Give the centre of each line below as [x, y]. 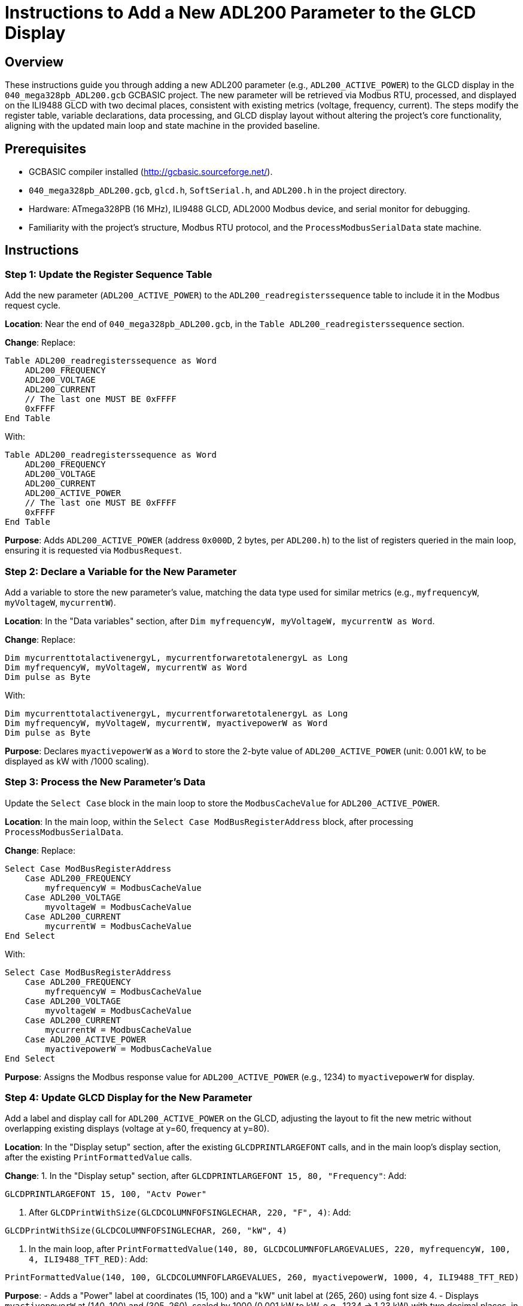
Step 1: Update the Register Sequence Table [109, 274]
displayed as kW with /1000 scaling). [77, 761]
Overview [34, 62]
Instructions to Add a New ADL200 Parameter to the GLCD [241, 13]
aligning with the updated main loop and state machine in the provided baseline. [162, 126]
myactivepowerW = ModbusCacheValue [128, 1049]
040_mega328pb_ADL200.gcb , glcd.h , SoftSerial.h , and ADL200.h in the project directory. [218, 191]
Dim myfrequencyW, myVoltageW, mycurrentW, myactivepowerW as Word [166, 723]
